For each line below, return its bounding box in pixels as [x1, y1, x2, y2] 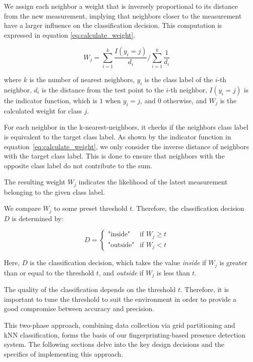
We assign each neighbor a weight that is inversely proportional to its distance [4, 1, 238, 11]
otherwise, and [163, 95, 207, 105]
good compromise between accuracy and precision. [4, 303, 155, 314]
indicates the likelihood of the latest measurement [78, 177, 228, 187]
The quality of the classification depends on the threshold [4, 284, 176, 294]
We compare [4, 203, 41, 213]
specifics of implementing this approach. [4, 348, 123, 359]
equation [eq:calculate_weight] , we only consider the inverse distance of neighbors [4, 141, 249, 151]
